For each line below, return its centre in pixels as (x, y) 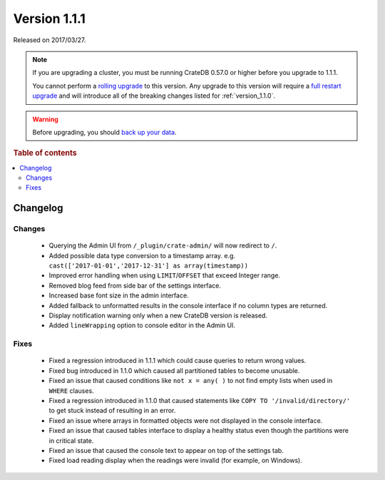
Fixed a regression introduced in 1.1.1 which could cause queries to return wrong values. (178, 361)
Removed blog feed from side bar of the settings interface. (135, 285)
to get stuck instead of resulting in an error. (112, 411)
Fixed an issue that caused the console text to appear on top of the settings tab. (166, 450)
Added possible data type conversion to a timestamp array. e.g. (142, 255)
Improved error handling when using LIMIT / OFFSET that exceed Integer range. (165, 275)
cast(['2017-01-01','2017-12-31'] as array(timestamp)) (149, 266)
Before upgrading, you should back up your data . (104, 132)
